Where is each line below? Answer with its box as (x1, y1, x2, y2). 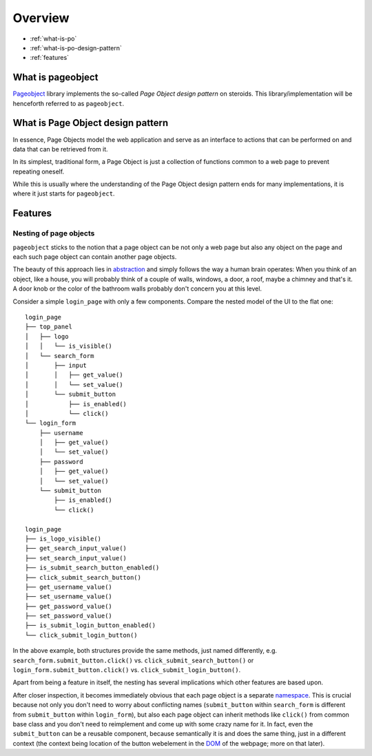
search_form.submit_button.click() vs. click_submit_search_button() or (12, 656, 254, 664)
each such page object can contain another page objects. (12, 253, 177, 261)
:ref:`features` (30, 54, 69, 62)
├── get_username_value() (25, 582, 113, 591)
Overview (12, 10, 70, 25)
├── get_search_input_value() (25, 545, 127, 552)
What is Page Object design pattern (12, 117, 169, 129)
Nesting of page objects (12, 229, 95, 238)
